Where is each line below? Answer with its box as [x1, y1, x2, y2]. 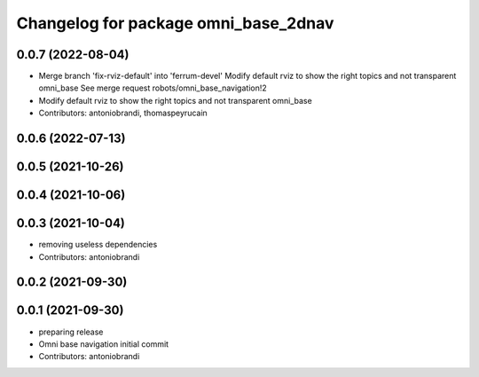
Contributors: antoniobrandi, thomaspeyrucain [38, 107, 208, 119]
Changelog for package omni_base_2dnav [16, 13, 334, 33]
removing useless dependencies [38, 240, 158, 250]
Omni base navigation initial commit [38, 338, 169, 350]
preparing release [38, 326, 104, 337]
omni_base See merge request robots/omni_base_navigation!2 [38, 82, 268, 93]
